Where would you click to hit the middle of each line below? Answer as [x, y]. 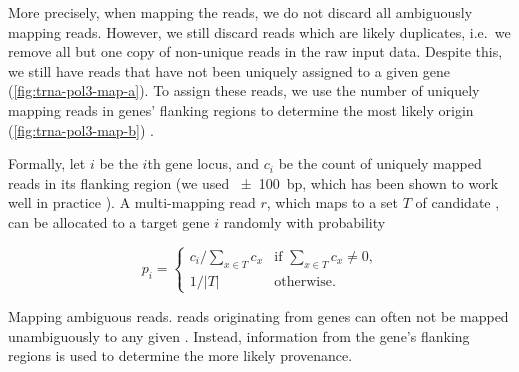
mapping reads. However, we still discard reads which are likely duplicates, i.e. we [259, 31]
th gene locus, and [203, 163]
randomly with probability [304, 221]
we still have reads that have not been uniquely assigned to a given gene [229, 70]
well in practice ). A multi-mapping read [132, 202]
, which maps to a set [332, 202]
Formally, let [47, 163]
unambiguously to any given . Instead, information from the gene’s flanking [239, 335]
